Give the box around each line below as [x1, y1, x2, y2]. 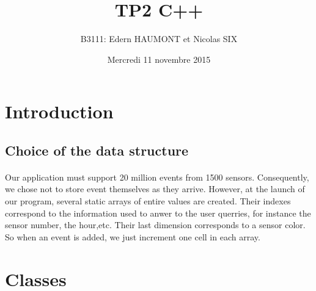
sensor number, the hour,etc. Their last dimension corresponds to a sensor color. [5, 218, 306, 231]
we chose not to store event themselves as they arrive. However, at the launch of [5, 182, 305, 195]
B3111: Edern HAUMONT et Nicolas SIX [80, 32, 238, 45]
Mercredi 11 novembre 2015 [107, 52, 211, 65]
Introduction [5, 99, 114, 124]
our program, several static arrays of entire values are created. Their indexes [5, 195, 291, 207]
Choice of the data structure [5, 140, 189, 159]
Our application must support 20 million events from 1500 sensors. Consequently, [5, 170, 309, 183]
